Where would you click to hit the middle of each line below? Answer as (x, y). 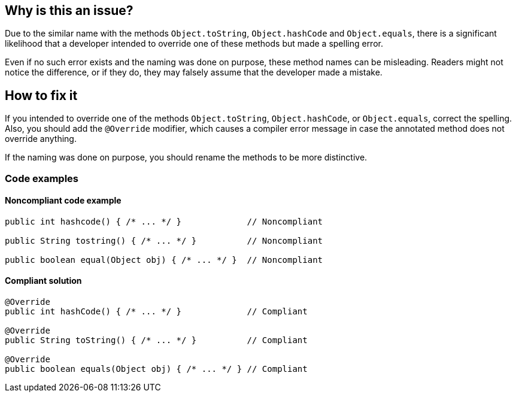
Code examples (42, 178)
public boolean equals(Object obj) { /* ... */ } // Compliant (156, 369)
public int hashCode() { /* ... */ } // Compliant (156, 312)
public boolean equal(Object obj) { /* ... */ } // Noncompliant (164, 260)
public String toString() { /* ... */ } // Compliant (156, 340)
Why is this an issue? (69, 10)
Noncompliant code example (63, 201)
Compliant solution (43, 281)
